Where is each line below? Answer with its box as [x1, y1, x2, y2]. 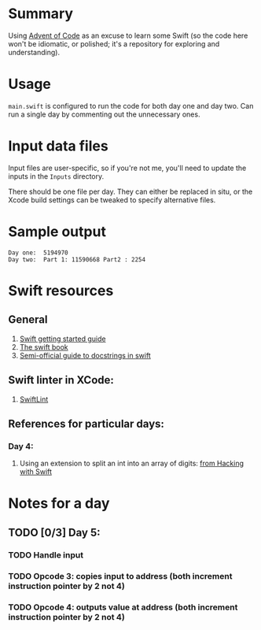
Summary [8, 5, 73, 23]
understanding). [8, 47, 61, 57]
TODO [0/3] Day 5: [8, 525, 101, 539]
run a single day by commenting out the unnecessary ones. [8, 109, 200, 119]
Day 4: [8, 440, 34, 451]
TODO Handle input [8, 549, 84, 560]
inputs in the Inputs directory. [8, 171, 105, 181]
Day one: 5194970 [8, 249, 68, 257]
